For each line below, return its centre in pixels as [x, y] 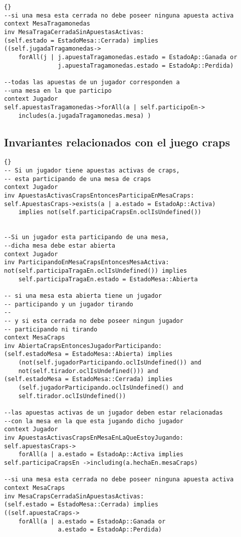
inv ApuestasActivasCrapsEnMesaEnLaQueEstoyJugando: [94, 438]
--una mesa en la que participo [58, 91]
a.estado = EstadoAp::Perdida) [110, 530]
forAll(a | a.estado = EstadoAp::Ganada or [92, 521]
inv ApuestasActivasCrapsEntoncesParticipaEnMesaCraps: [99, 196]
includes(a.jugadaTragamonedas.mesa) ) [85, 116]
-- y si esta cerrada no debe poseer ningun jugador [94, 321]
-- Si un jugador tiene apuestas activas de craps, [92, 171]
